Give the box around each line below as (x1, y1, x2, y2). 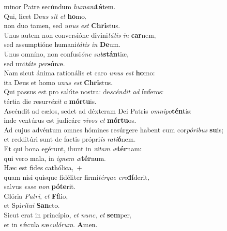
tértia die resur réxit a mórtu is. (4, 96, 97, 106)
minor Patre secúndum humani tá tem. (4, 1, 116, 11)
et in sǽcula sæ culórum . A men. (4, 219, 98, 229)
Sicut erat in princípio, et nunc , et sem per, (4, 210, 132, 220)
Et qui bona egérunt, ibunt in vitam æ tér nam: (4, 143, 142, 153)
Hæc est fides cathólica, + (4, 162, 82, 173)
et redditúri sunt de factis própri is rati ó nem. (4, 134, 136, 144)
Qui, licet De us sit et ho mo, (4, 11, 87, 21)
